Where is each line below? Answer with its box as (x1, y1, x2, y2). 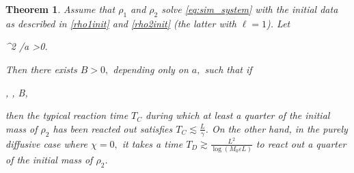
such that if (204, 62, 252, 76)
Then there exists (5, 62, 77, 76)
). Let (267, 16, 290, 30)
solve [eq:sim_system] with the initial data (161, 2, 338, 16)
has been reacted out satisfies (53, 121, 173, 135)
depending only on (113, 62, 189, 76)
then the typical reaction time (5, 108, 128, 122)
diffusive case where (5, 136, 88, 150)
